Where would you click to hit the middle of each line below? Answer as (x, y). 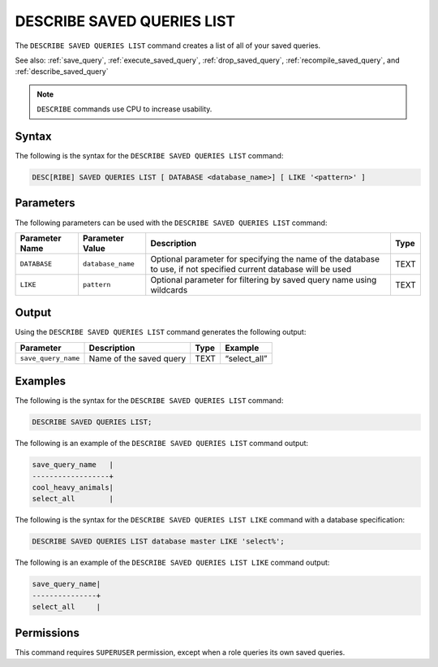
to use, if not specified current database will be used (251, 269)
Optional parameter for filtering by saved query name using (264, 279)
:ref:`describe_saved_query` (62, 71)
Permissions (47, 632)
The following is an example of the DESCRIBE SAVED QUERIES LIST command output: (161, 444)
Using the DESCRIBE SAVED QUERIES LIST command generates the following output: (161, 332)
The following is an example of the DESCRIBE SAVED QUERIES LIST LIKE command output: (172, 563)
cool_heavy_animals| (73, 488)
